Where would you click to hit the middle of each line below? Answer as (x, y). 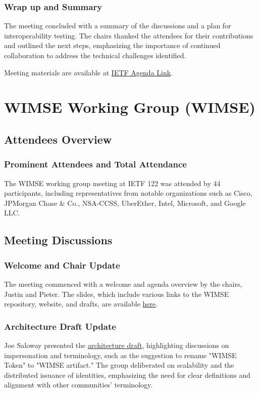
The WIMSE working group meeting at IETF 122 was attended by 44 (112, 183)
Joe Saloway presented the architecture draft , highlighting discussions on (117, 345)
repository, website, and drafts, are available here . (81, 304)
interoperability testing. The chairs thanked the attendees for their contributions (129, 35)
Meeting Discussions (58, 240)
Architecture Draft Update (60, 326)
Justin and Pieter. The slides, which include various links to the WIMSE (117, 294)
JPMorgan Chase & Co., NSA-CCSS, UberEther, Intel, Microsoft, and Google (125, 203)
